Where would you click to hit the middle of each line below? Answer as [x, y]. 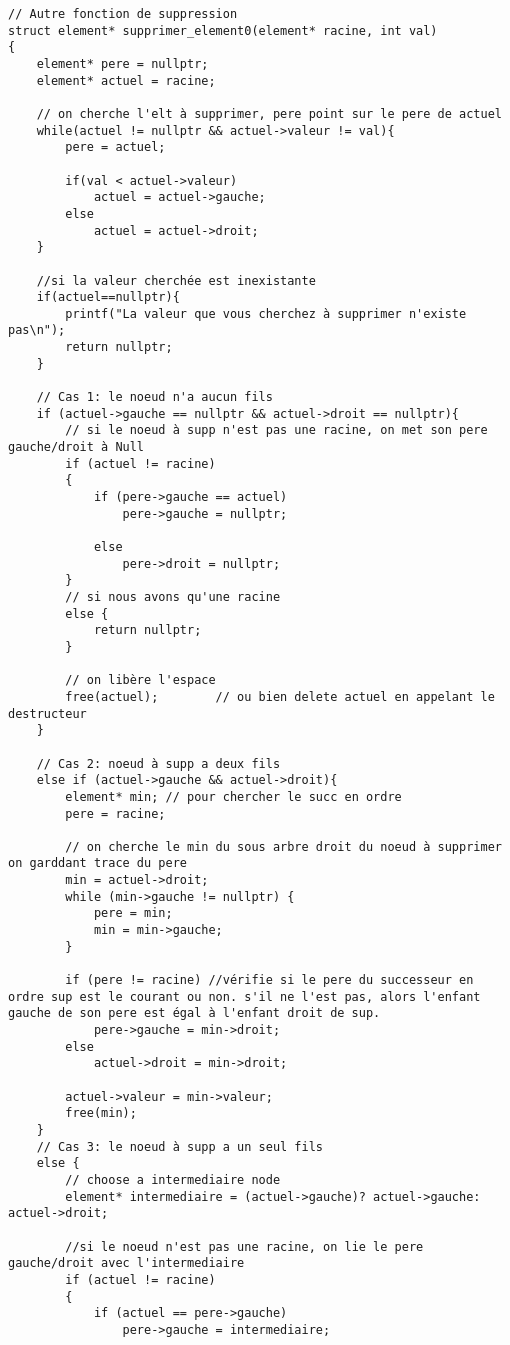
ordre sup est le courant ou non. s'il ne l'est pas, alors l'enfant [244, 996]
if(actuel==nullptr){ [108, 297]
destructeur [47, 713]
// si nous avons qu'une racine [173, 596]
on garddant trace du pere [97, 863]
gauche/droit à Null [76, 447]
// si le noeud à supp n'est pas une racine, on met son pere [276, 430]
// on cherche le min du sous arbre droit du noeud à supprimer [283, 846]
